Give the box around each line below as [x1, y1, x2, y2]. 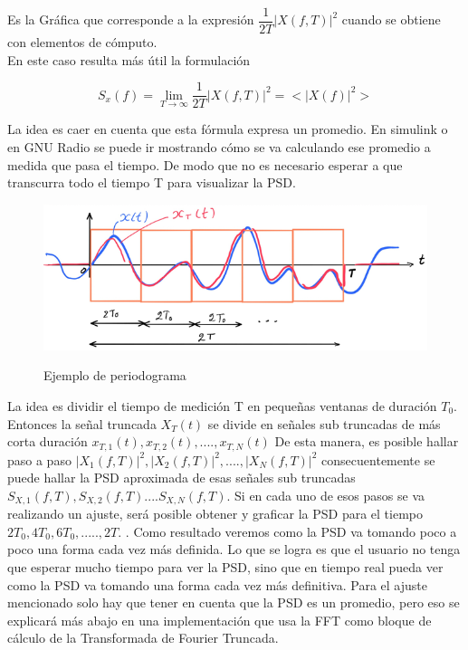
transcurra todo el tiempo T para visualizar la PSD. [7, 173, 296, 192]
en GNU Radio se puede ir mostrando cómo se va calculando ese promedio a [7, 137, 431, 156]
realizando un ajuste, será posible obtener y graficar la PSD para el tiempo [7, 504, 423, 523]
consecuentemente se [321, 450, 435, 469]
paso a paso [7, 450, 72, 469]
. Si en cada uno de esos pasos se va [226, 485, 425, 504]
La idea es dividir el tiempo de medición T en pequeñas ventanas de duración [7, 396, 437, 415]
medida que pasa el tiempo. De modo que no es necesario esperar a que [7, 155, 403, 174]
